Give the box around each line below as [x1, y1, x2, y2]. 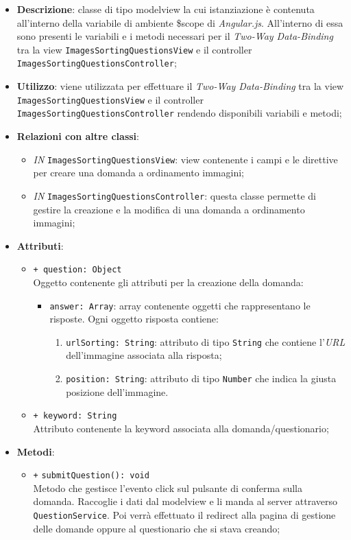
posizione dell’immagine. [66, 384, 169, 399]
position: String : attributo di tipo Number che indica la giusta [66, 371, 337, 386]
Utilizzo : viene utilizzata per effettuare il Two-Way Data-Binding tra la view [16, 79, 344, 93]
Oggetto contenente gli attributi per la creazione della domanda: [33, 274, 304, 289]
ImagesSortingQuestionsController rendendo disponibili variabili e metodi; [16, 106, 342, 120]
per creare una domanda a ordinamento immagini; [33, 165, 244, 180]
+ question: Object [33, 265, 122, 275]
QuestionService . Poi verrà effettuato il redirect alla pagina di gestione [33, 507, 336, 521]
